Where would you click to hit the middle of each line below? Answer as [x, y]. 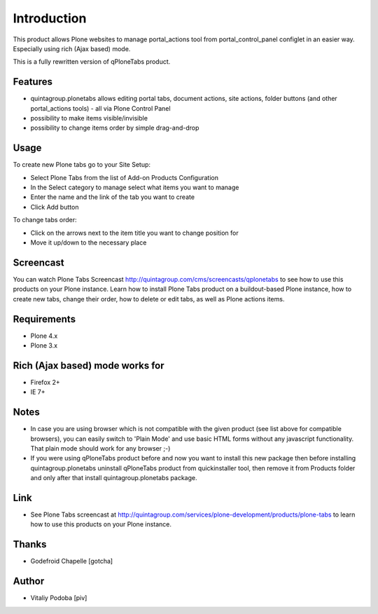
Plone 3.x [44, 346]
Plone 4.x [44, 336]
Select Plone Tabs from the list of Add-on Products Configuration [124, 177]
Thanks [30, 544]
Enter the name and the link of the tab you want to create [113, 197]
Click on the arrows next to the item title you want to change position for [134, 233]
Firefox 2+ [45, 382]
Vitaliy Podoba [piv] [59, 598]
